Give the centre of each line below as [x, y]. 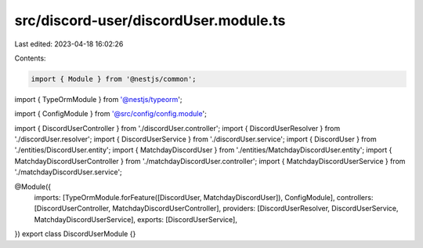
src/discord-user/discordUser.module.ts [150, 20]
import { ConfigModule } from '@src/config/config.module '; [110, 114]
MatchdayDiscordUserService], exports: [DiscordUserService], [136, 219]
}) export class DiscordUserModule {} [75, 234]
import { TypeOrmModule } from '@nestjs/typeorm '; [98, 99]
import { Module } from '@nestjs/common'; [114, 79]
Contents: [30, 58]
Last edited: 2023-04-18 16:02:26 [69, 44]
